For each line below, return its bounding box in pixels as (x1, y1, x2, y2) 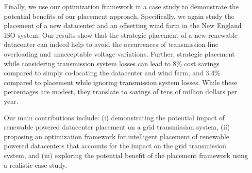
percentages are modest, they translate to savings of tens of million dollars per (4, 86, 237, 97)
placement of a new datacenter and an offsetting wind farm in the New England (4, 20, 242, 30)
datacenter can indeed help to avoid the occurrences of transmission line (4, 39, 218, 49)
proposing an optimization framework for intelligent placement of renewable (4, 131, 229, 141)
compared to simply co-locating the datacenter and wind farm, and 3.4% (4, 68, 220, 78)
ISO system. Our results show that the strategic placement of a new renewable (4, 29, 238, 40)
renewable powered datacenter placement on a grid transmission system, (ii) (4, 122, 230, 132)
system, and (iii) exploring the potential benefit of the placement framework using (4, 150, 248, 160)
